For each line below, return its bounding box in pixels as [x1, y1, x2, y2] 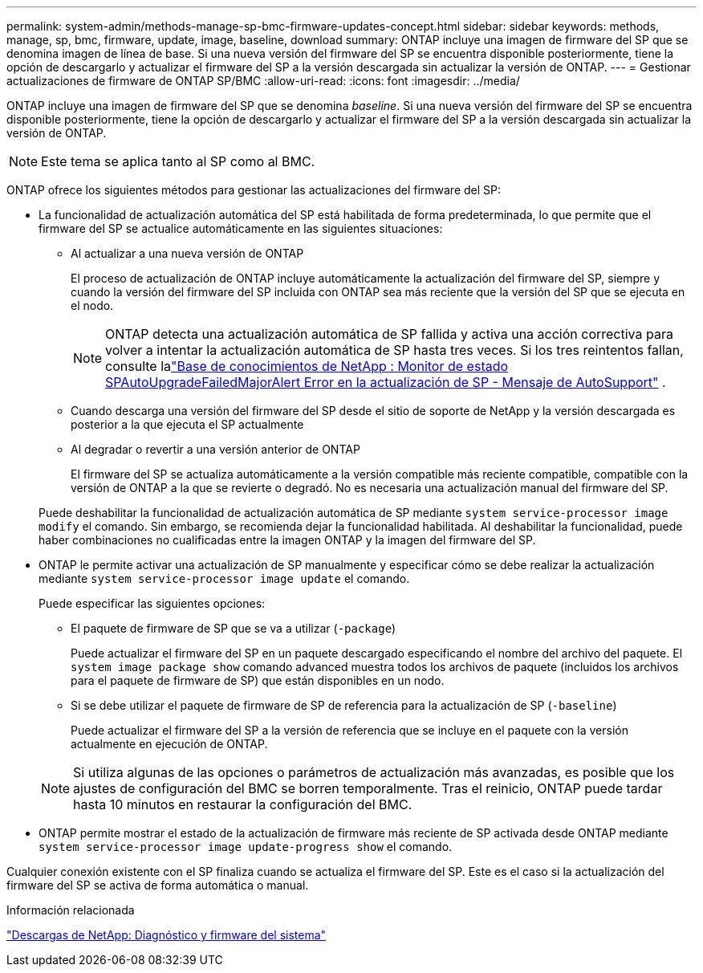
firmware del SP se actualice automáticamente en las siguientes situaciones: [39, 222, 443, 235]
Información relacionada [6, 903, 135, 917]
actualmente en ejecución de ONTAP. [71, 737, 268, 751]
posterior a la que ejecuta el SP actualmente [71, 417, 304, 431]
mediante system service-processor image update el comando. [39, 572, 410, 585]
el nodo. [71, 299, 114, 312]
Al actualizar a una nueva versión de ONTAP [71, 246, 304, 260]
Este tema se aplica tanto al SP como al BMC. [41, 153, 315, 169]
